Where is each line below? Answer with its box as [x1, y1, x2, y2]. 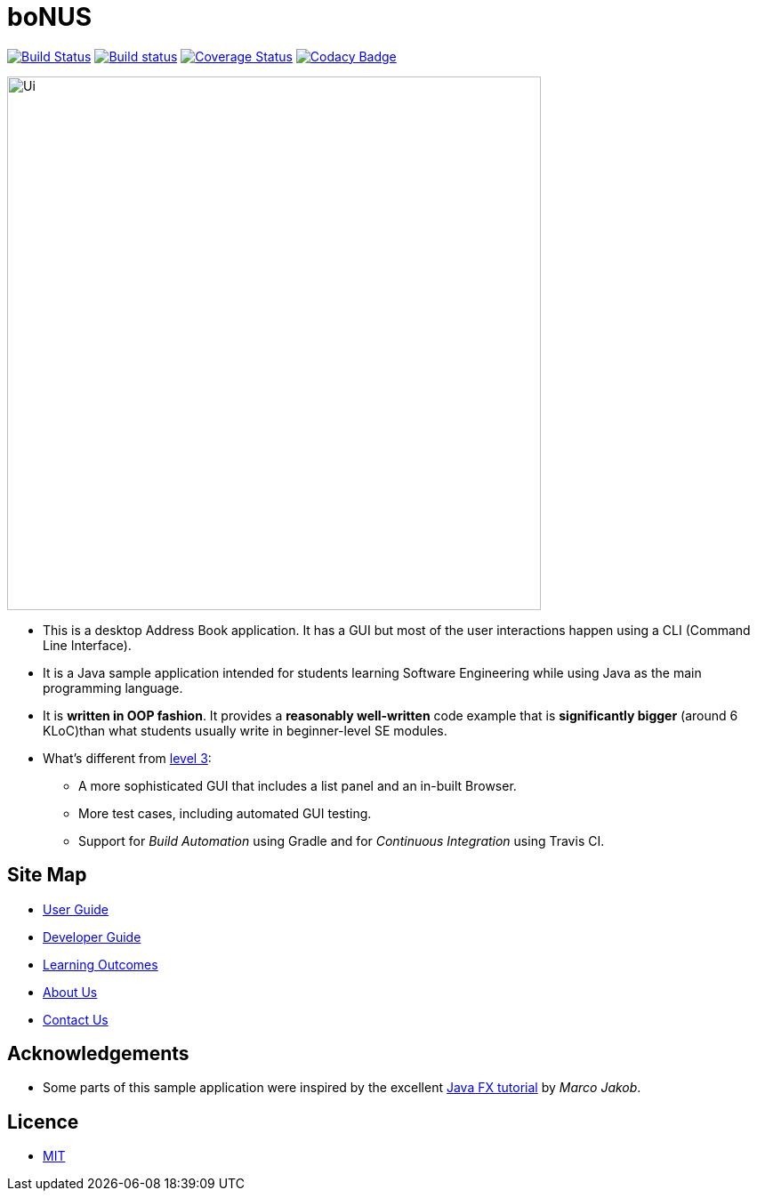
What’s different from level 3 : [43, 750, 212, 766]
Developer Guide [43, 929, 141, 945]
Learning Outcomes [43, 956, 158, 972]
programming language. [43, 679, 183, 695]
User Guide [43, 901, 109, 917]
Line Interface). [43, 637, 132, 653]
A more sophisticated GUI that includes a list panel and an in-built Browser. [78, 777, 517, 793]
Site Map [7, 864, 87, 887]
